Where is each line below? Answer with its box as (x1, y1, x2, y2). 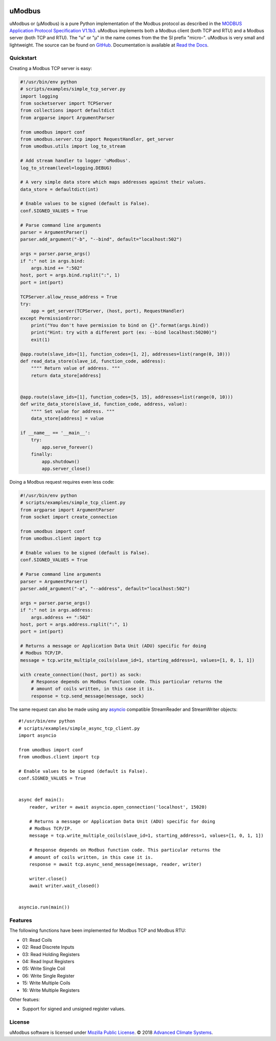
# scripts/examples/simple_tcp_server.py (20, 86, 126, 92)
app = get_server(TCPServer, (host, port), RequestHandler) (31, 308, 185, 314)
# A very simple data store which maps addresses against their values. (20, 179, 206, 185)
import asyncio (18, 732, 57, 738)
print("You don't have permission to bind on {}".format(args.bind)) (31, 322, 209, 329)
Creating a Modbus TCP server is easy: (9, 65, 92, 71)
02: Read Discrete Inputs (22, 944, 75, 950)
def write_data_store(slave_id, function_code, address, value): (20, 401, 188, 407)
